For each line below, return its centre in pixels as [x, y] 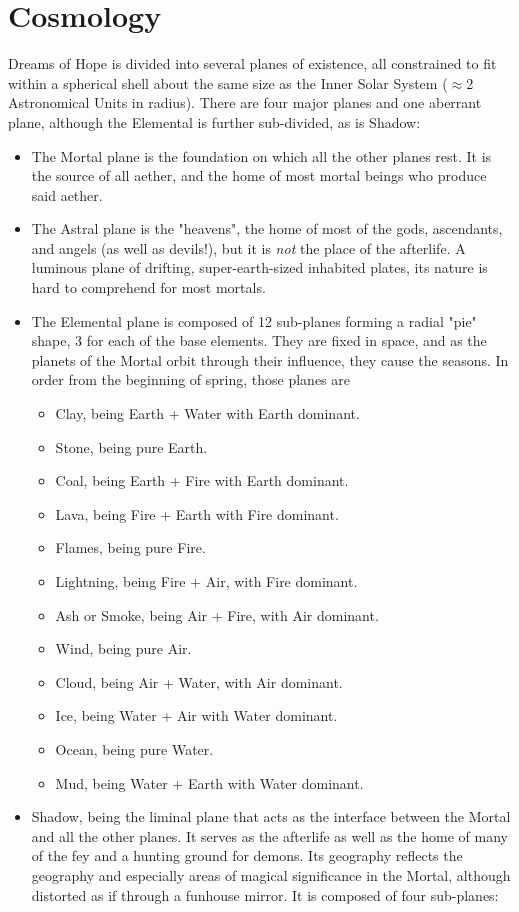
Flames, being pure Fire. [130, 547]
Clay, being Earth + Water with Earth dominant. [207, 413]
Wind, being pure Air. [123, 648]
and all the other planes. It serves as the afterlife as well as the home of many [269, 835]
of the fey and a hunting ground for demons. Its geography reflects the [247, 855]
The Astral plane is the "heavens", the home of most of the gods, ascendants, [267, 228]
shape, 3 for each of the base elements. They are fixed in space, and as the [259, 340]
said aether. [67, 194]
